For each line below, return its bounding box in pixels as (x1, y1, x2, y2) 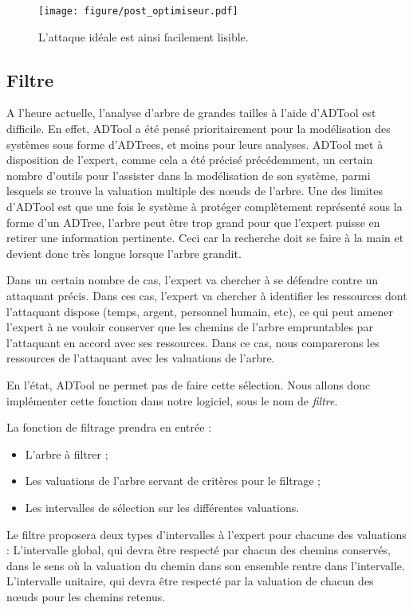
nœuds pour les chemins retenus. (6, 588, 166, 604)
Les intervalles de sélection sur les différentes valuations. (25, 499, 300, 515)
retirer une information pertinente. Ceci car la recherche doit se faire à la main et (6, 229, 404, 246)
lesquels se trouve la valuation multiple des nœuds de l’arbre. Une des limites (6, 182, 383, 199)
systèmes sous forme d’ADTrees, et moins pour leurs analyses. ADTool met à (6, 135, 383, 152)
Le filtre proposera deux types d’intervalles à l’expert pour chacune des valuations (6, 526, 407, 542)
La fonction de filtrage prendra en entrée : (6, 419, 212, 436)
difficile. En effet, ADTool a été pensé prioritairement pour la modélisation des (6, 120, 391, 137)
